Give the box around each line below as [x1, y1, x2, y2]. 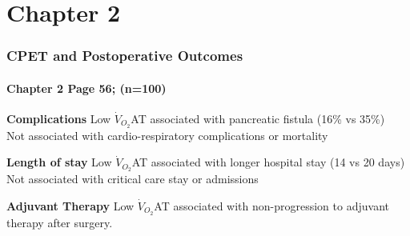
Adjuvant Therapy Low [6, 197, 135, 214]
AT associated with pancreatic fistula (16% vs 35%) [131, 110, 385, 127]
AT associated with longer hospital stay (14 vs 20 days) [131, 154, 405, 170]
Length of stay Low [6, 154, 112, 170]
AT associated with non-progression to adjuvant [154, 197, 389, 214]
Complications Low [6, 110, 111, 127]
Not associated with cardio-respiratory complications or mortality [6, 126, 328, 143]
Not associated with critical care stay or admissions [6, 170, 259, 187]
